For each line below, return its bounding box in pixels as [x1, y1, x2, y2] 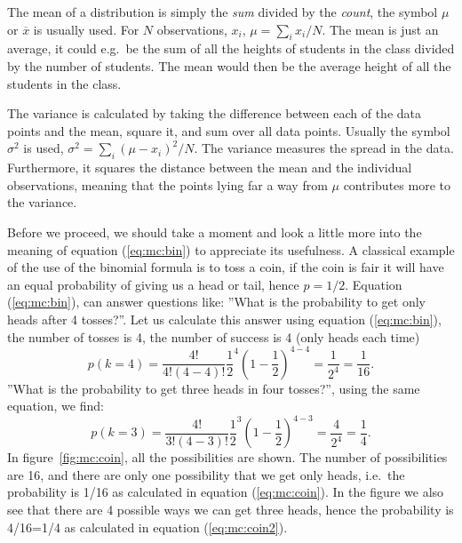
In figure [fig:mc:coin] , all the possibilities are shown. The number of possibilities [7, 448, 448, 467]
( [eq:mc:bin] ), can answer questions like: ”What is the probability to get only [7, 292, 426, 311]
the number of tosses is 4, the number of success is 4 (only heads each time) [7, 327, 420, 346]
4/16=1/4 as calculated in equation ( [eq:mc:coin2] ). [7, 517, 288, 536]
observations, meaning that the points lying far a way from [7, 175, 328, 194]
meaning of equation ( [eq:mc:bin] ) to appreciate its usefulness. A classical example [7, 240, 455, 259]
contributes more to [343, 175, 450, 194]
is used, [23, 139, 64, 157]
